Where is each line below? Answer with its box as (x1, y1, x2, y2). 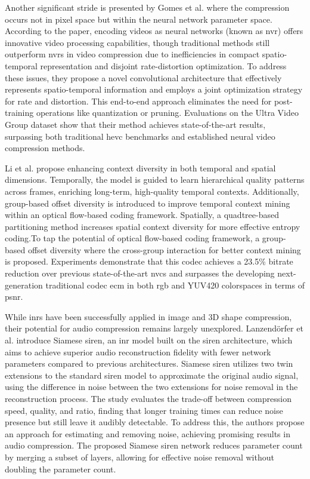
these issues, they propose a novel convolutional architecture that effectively (5, 71, 282, 84)
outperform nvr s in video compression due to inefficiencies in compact (5, 48, 260, 60)
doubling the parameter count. (5, 462, 116, 475)
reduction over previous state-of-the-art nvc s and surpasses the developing (5, 267, 275, 280)
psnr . (5, 290, 23, 303)
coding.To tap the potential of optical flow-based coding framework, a (5, 232, 260, 244)
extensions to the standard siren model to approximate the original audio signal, (5, 369, 299, 381)
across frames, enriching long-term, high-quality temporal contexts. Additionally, (5, 185, 299, 197)
